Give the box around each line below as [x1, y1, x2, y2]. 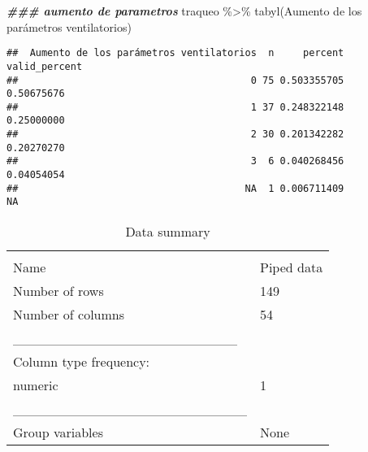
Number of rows [13, 281, 104, 301]
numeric [13, 376, 58, 395]
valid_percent [6, 60, 83, 72]
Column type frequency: [13, 352, 150, 372]
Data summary [125, 222, 210, 241]
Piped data [260, 258, 323, 277]
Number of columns [13, 305, 125, 324]
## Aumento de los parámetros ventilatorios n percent [6, 47, 344, 59]
